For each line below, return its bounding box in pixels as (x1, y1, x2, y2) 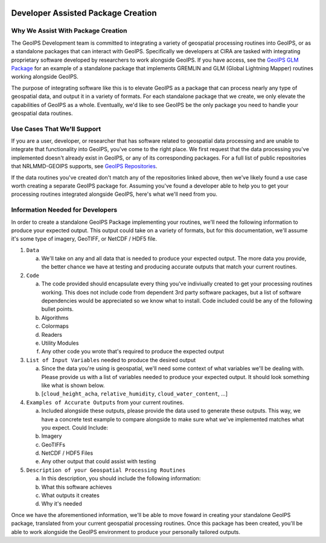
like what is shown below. (41, 382, 105, 389)
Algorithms (41, 314, 69, 321)
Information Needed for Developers (11, 206, 118, 214)
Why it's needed (41, 500, 83, 507)
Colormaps (41, 322, 69, 330)
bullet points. (41, 305, 74, 313)
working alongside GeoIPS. (11, 73, 78, 80)
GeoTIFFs (41, 441, 66, 448)
